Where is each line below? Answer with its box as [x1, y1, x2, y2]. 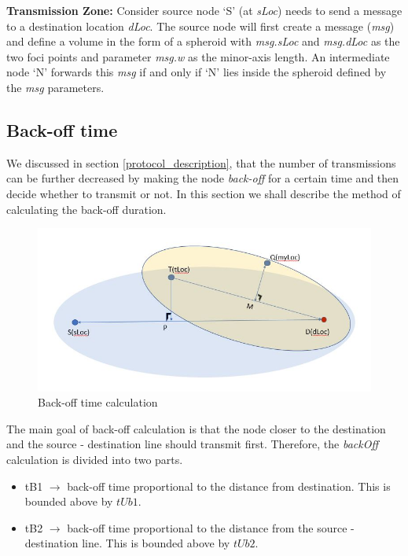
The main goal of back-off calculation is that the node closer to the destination [6, 420, 386, 436]
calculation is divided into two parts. [6, 451, 183, 467]
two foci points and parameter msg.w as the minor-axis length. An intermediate [6, 48, 390, 64]
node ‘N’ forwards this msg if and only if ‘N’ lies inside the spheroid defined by [6, 64, 387, 80]
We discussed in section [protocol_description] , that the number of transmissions [6, 154, 396, 171]
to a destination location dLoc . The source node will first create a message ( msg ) [6, 17, 395, 34]
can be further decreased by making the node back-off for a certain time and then [6, 170, 399, 186]
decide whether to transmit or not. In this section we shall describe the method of [6, 185, 401, 201]
